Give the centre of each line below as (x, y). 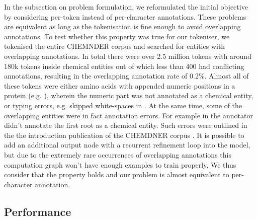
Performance (38, 211)
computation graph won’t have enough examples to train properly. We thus (120, 164)
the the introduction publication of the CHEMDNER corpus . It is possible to (124, 135)
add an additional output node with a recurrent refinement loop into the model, (127, 145)
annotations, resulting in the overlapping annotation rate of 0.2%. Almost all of (126, 76)
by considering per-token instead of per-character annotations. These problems (125, 16)
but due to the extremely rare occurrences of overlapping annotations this (118, 154)
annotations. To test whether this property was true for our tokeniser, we (117, 36)
